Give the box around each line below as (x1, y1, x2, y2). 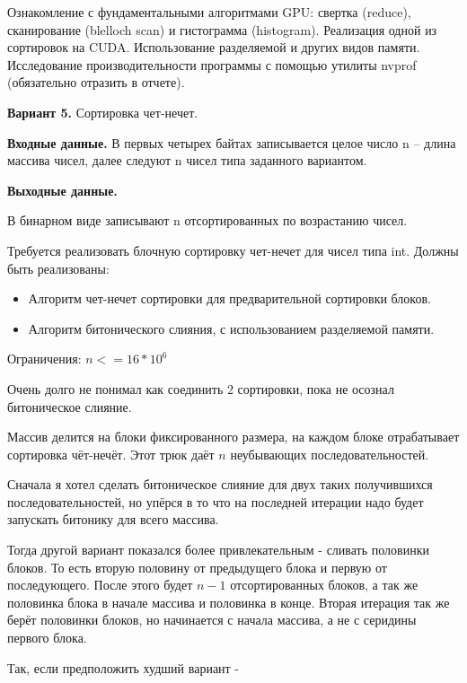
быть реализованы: (7, 258, 110, 277)
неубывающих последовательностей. (230, 444, 429, 463)
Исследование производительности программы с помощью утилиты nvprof (7, 55, 417, 74)
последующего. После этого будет (7, 575, 193, 594)
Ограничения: (7, 349, 82, 368)
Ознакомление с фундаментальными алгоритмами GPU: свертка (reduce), (7, 3, 411, 21)
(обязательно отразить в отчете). (7, 73, 185, 92)
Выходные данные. (7, 180, 118, 199)
